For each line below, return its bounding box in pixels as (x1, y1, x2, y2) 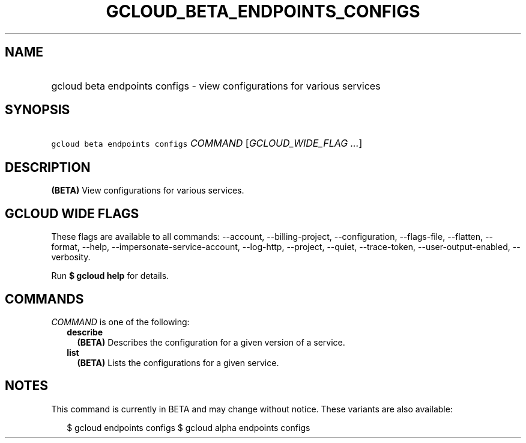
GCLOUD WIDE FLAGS (5, 206, 139, 221)
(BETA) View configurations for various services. (51, 185, 244, 196)
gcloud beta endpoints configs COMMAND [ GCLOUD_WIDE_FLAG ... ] (51, 137, 363, 150)
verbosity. (51, 252, 91, 263)
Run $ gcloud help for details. (51, 270, 169, 281)
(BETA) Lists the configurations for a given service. (77, 357, 279, 368)
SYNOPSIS (5, 102, 70, 118)
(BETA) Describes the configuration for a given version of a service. (77, 337, 345, 347)
